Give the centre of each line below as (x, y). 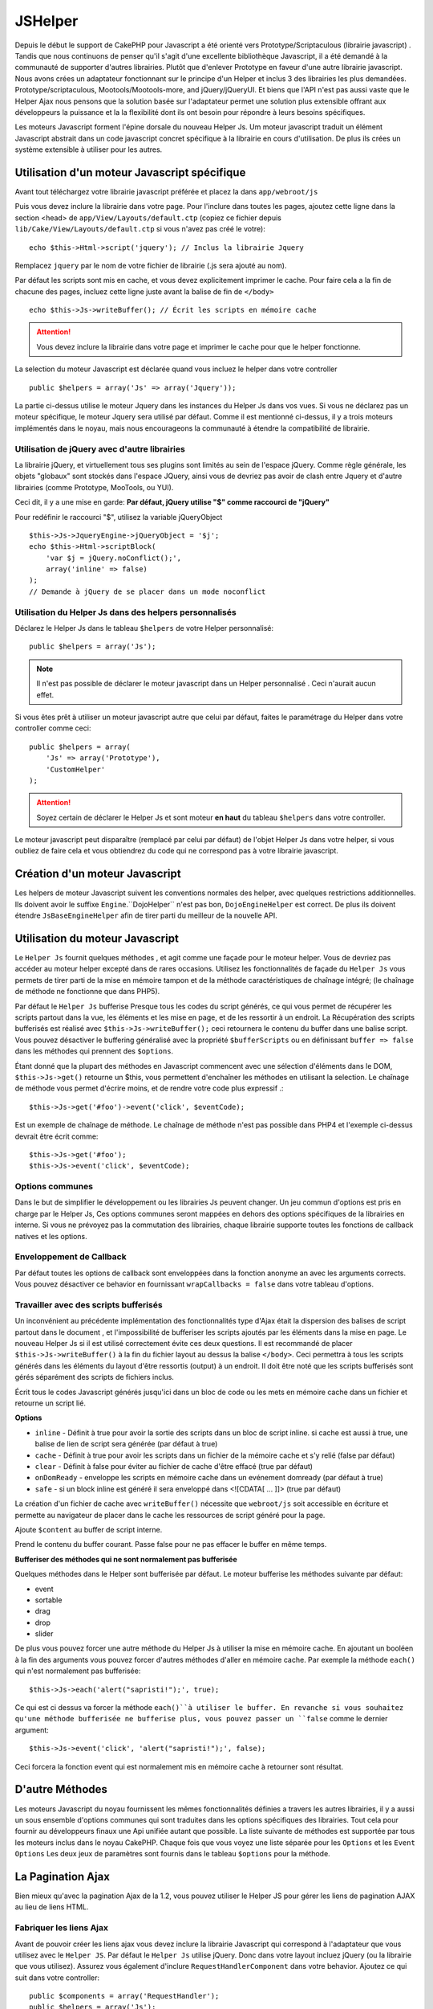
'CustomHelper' (75, 769)
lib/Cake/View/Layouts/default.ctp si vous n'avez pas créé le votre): (140, 229)
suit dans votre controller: (57, 1978)
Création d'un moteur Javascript (98, 874)
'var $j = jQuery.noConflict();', (113, 558)
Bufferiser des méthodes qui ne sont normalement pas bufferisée (126, 1559)
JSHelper (47, 21)
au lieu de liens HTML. (52, 1907)
